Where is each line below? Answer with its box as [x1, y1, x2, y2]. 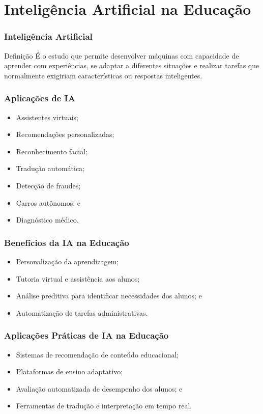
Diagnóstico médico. [16, 214, 79, 225]
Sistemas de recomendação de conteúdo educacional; [16, 349, 179, 360]
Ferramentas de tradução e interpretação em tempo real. [16, 400, 192, 411]
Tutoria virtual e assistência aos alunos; [16, 273, 140, 284]
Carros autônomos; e [16, 197, 81, 208]
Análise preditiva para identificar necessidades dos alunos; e [16, 290, 202, 301]
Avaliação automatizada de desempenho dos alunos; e [16, 383, 183, 394]
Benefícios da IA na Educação [4, 236, 129, 249]
